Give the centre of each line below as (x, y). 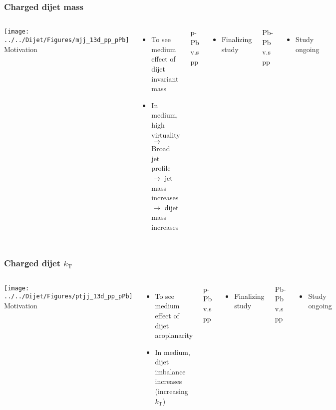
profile (161, 168)
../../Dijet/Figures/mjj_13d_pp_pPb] (67, 40)
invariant (165, 78)
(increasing (171, 391)
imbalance (170, 371)
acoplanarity (174, 335)
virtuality (166, 134)
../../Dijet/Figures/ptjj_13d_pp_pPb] (68, 297)
